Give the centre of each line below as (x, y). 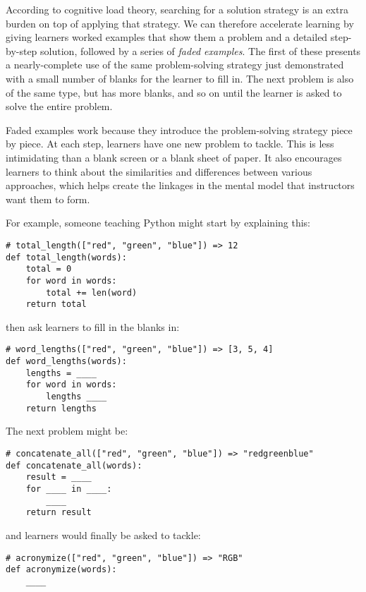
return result (59, 513)
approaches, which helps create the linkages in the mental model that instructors (180, 185)
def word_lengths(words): (66, 362)
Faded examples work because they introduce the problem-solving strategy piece (179, 129)
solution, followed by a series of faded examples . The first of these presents (201, 50)
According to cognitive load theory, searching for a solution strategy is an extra (177, 9)
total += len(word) (92, 292)
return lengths (61, 408)
